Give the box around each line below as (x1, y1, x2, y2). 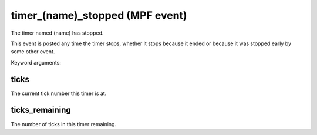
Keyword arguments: (11, 59, 62, 66)
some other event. (11, 48, 55, 55)
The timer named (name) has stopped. (11, 29, 104, 36)
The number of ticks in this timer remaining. (11, 120, 117, 127)
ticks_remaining (11, 105, 72, 115)
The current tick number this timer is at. (11, 90, 107, 97)
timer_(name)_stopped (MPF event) (11, 9, 187, 22)
